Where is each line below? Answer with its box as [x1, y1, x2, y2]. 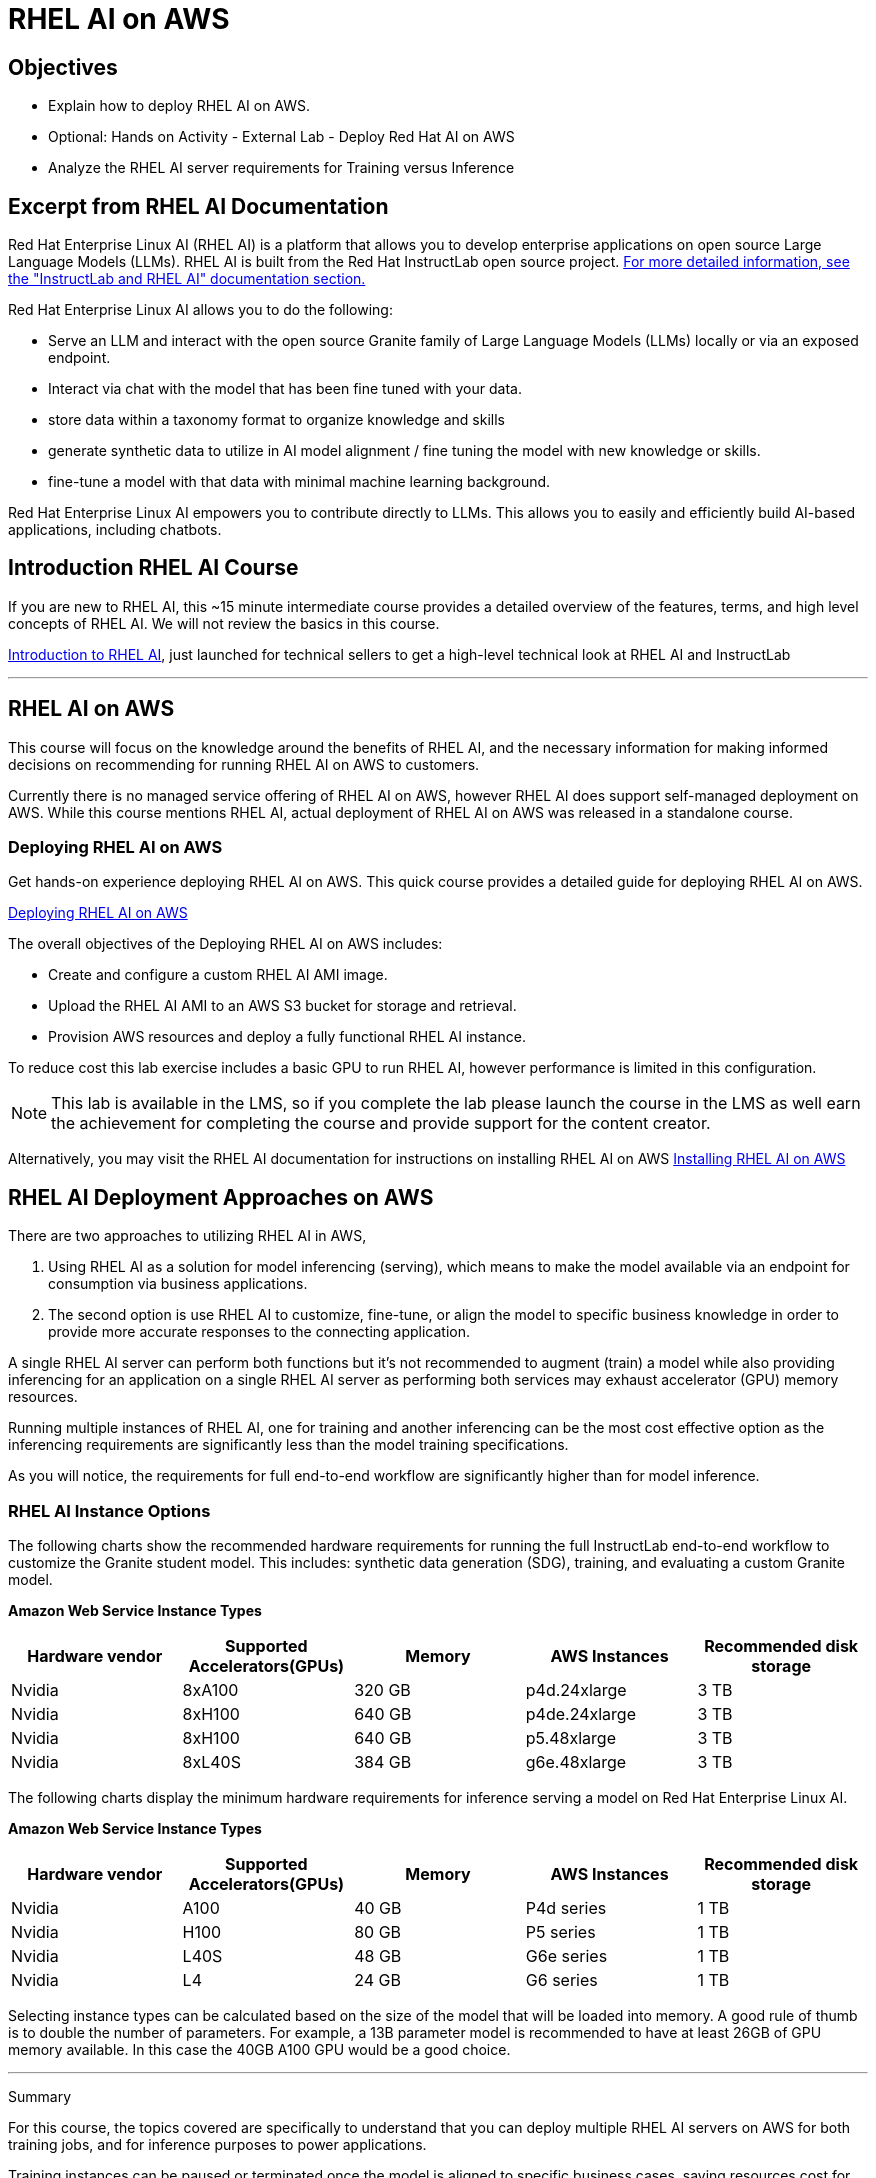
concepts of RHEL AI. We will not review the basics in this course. [8, 614, 440, 632]
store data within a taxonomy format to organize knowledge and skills [48, 411, 505, 429]
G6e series [525, 1946, 608, 1967]
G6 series [525, 1970, 598, 1991]
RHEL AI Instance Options [8, 1500, 211, 1521]
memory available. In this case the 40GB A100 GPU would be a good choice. [8, 2041, 511, 2059]
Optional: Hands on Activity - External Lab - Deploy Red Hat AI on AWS [48, 128, 515, 146]
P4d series [525, 1898, 607, 1919]
